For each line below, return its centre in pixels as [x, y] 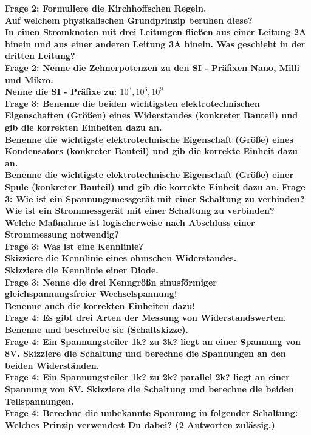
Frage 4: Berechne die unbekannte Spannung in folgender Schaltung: [152, 413]
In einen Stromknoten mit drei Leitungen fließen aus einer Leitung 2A [156, 32]
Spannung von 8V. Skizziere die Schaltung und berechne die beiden [149, 389]
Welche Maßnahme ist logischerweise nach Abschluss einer [130, 222]
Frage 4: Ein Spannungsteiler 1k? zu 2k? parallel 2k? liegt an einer [147, 377]
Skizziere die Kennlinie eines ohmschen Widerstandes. [121, 258]
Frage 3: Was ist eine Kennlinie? [74, 246]
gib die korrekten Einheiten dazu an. [84, 127]
